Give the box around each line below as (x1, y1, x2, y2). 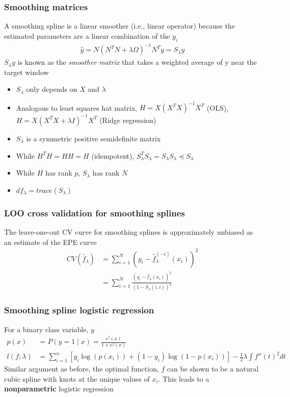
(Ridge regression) (99, 114, 156, 125)
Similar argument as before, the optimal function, (4, 363, 159, 374)
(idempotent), (91, 150, 135, 161)
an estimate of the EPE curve (4, 236, 97, 247)
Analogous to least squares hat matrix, (16, 102, 138, 113)
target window (4, 66, 49, 77)
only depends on (26, 84, 77, 94)
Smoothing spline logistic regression (4, 304, 154, 316)
